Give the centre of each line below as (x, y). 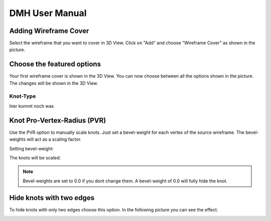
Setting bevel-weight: (31, 148)
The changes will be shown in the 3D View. (54, 83)
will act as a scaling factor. (54, 139)
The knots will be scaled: (35, 157)
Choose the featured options (55, 64)
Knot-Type (23, 96)
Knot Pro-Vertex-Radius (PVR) (58, 120)
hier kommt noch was (32, 106)
